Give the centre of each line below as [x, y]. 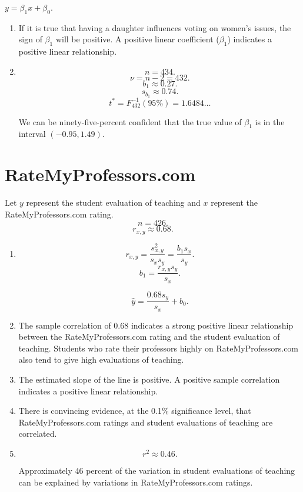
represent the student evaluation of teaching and [113, 203]
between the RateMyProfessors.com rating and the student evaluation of [149, 337]
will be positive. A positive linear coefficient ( [137, 39]
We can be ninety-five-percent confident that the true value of [130, 121]
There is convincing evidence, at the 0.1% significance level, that [135, 411]
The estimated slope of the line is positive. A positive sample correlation [149, 379]
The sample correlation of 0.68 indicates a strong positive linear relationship [156, 325]
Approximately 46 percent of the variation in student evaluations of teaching [157, 470]
